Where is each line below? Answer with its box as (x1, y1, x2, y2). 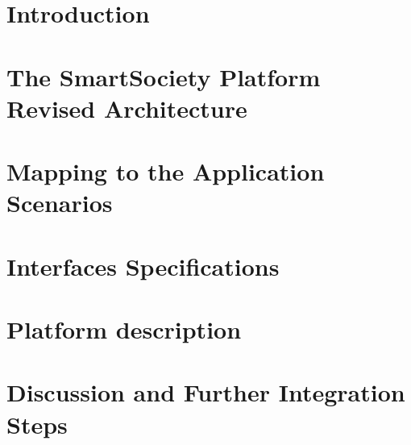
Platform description (6, 313, 242, 346)
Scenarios (6, 186, 113, 219)
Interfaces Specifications (6, 249, 280, 282)
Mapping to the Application (6, 155, 325, 188)
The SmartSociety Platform (6, 60, 321, 93)
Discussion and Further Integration (6, 376, 405, 409)
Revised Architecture (6, 91, 247, 124)
